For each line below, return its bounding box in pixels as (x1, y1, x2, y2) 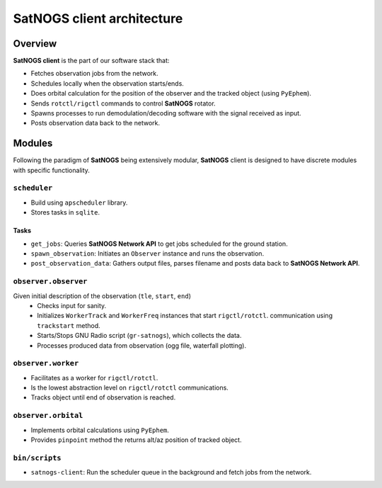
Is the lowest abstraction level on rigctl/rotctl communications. (30, 383, 229, 392)
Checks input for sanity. (37, 301, 107, 310)
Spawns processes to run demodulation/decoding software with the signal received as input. (30, 109, 302, 118)
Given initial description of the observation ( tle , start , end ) (13, 291, 191, 300)
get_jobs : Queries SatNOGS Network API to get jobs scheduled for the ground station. (30, 239, 288, 248)
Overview (13, 38, 57, 50)
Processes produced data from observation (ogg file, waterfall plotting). (37, 341, 247, 350)
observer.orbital (13, 411, 83, 421)
